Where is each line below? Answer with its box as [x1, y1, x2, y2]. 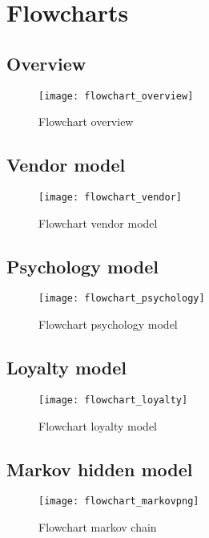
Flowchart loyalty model [38, 417, 158, 434]
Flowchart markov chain [38, 519, 157, 536]
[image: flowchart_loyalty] [38, 394, 188, 406]
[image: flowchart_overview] [38, 90, 194, 102]
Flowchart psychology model [38, 316, 178, 333]
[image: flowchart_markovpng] [38, 496, 199, 508]
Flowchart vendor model [38, 214, 158, 231]
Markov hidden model [6, 456, 193, 481]
